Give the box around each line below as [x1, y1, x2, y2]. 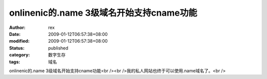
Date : [9, 31, 21, 37]
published [48, 45, 69, 51]
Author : [9, 25, 26, 30]
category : [9, 52, 30, 58]
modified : [9, 38, 30, 44]
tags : [9, 59, 20, 65]
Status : [9, 45, 25, 51]
